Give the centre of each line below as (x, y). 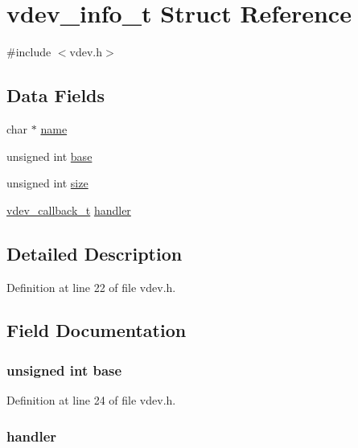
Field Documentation (97, 330)
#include (29, 52)
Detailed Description (95, 253)
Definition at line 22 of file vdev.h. (91, 287)
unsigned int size (47, 183)
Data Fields (56, 95)
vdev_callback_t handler (69, 210)
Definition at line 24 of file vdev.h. (91, 400)
